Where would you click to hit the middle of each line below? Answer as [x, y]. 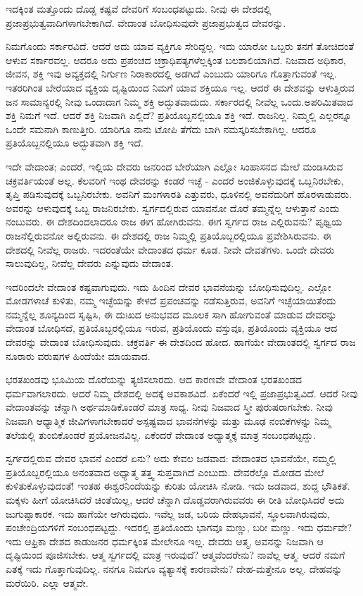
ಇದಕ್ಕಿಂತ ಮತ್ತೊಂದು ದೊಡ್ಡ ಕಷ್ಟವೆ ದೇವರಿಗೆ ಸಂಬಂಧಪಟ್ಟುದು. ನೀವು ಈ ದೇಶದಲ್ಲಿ [139, 8]
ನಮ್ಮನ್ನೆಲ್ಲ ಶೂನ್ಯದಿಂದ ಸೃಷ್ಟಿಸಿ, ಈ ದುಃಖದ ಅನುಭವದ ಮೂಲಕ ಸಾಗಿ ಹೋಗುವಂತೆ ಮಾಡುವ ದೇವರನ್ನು [171, 314]
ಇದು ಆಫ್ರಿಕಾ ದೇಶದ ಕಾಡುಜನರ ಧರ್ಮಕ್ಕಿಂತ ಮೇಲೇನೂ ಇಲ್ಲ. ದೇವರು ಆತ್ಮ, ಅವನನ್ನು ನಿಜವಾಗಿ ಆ [165, 541]
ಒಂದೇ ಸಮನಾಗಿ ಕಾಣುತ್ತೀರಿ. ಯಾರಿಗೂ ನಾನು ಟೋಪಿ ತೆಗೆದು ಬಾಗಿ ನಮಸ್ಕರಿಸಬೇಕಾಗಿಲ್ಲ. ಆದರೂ [161, 129]
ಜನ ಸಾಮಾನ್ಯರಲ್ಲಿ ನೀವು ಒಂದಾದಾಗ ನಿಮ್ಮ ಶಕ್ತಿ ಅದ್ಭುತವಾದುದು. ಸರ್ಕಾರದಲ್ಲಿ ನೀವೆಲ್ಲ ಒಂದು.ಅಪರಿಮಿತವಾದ [179, 101]
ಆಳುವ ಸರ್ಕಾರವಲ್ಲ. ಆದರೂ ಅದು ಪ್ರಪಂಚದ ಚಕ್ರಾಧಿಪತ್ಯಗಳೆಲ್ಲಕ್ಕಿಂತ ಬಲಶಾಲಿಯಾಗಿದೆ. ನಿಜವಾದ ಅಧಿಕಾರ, [176, 60]
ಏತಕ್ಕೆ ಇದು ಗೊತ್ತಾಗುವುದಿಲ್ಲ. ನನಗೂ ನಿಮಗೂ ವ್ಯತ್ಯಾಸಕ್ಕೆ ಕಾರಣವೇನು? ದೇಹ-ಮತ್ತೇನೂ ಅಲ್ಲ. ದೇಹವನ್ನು [174, 568]
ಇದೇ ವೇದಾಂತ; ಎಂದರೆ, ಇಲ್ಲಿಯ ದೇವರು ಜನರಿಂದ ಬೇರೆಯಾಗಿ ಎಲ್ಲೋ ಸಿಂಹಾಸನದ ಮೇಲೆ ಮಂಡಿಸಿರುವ [174, 166]
